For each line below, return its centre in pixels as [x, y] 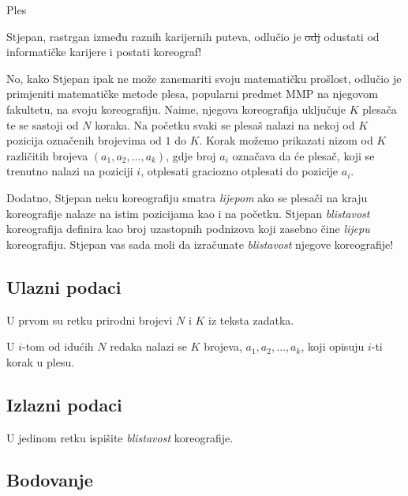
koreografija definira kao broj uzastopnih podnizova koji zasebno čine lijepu [188, 229]
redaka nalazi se [148, 346]
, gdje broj [191, 155]
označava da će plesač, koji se [303, 155]
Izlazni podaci [64, 404]
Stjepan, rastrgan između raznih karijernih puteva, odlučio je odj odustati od [193, 36]
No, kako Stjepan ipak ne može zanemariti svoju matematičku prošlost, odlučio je [204, 78]
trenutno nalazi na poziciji [70, 171]
